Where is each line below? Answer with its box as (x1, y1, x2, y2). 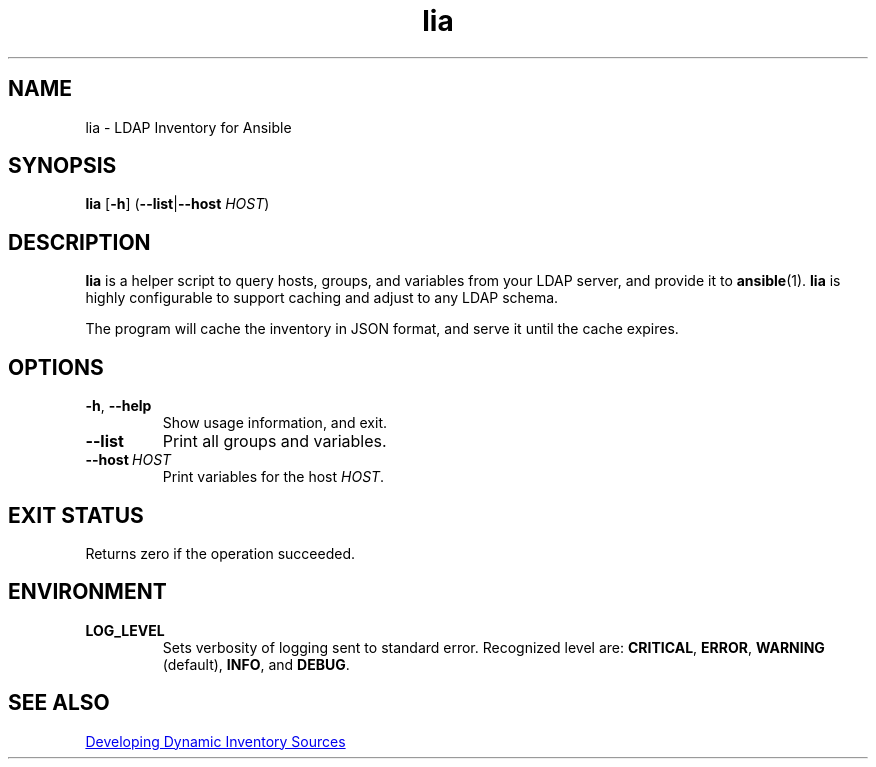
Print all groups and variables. (162, 431, 387, 452)
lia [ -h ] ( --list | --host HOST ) (85, 195, 270, 213)
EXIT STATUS (8, 502, 144, 528)
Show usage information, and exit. (162, 414, 387, 432)
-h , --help (85, 397, 152, 415)
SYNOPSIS (8, 153, 117, 179)
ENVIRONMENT (8, 579, 167, 605)
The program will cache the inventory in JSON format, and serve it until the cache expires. (85, 320, 679, 338)
